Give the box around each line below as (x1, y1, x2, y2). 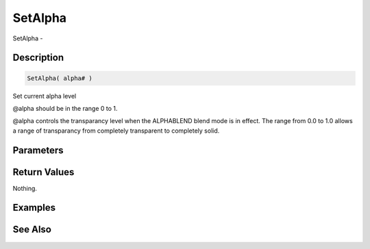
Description (12, 52, 64, 64)
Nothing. (12, 184, 38, 192)
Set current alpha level (12, 92, 77, 100)
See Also (12, 224, 51, 235)
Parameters (12, 144, 64, 156)
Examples (12, 202, 56, 213)
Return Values (12, 166, 75, 178)
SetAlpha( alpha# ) (27, 74, 92, 82)
